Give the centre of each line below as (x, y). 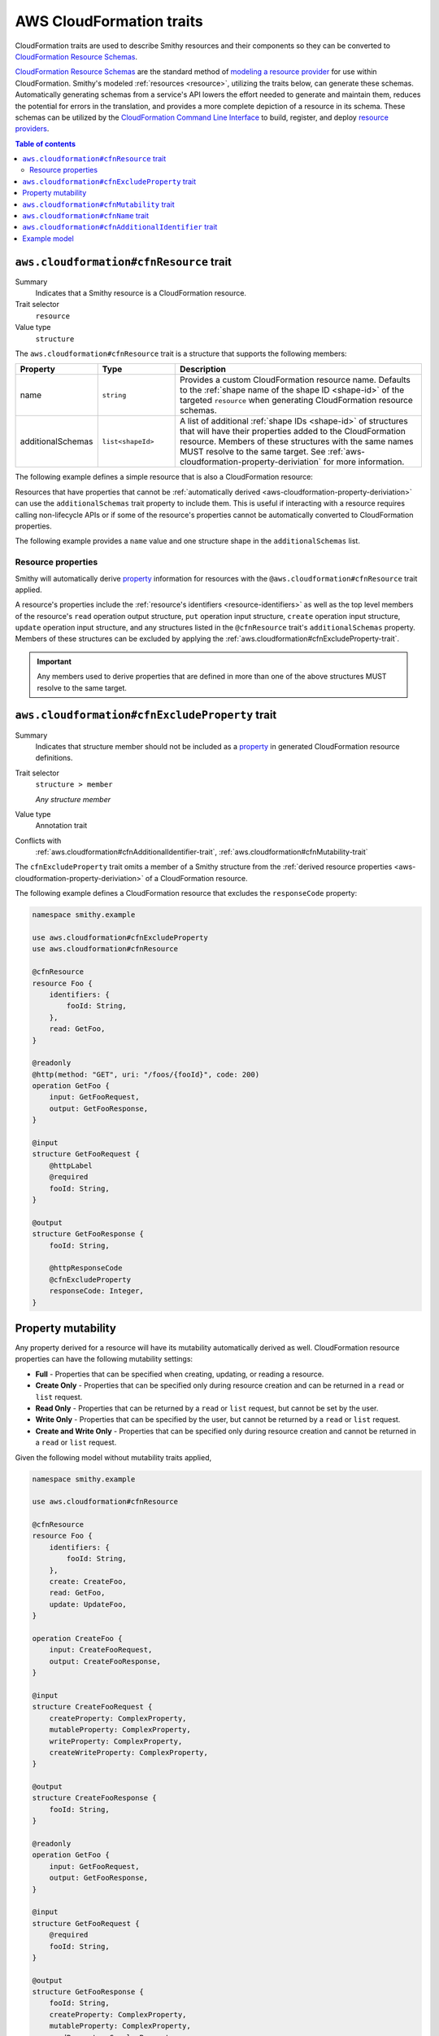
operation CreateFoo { (77, 1638)
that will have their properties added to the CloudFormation (293, 432)
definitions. (54, 758)
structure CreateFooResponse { (95, 1798)
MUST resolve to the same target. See (253, 452)
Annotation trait (61, 826)
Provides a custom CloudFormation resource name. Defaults (295, 380)
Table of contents (46, 143)
